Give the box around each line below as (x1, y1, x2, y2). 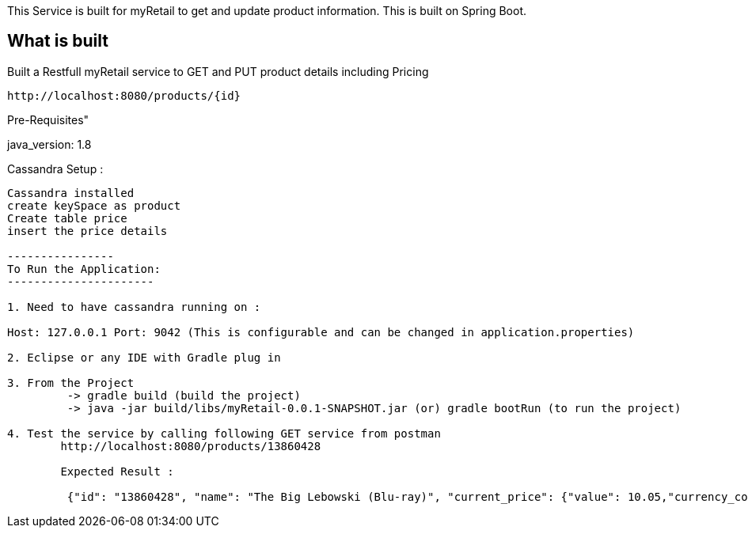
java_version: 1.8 (7, 137, 92, 151)
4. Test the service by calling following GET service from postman (7, 426, 441, 440)
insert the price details (7, 224, 168, 237)
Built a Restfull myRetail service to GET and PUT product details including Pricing (7, 64, 429, 78)
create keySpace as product (7, 199, 181, 212)
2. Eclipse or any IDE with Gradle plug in (7, 350, 281, 364)
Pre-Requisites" (7, 112, 89, 127)
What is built (7, 31, 108, 51)
